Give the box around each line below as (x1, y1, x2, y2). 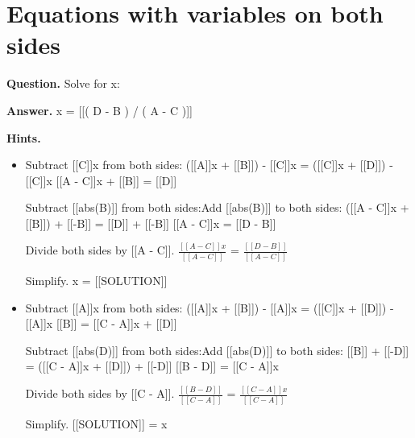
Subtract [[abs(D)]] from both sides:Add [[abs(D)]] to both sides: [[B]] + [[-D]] (25, 341, 409, 358)
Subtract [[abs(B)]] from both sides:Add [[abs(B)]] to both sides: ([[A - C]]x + (25, 199, 409, 216)
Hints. (6, 129, 41, 146)
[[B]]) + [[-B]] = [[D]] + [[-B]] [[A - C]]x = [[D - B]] (25, 214, 276, 231)
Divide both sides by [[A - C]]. (25, 242, 175, 258)
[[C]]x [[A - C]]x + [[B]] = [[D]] (25, 171, 177, 188)
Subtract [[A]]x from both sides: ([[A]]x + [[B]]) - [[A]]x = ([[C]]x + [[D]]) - (25, 299, 394, 316)
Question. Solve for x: (6, 75, 120, 92)
